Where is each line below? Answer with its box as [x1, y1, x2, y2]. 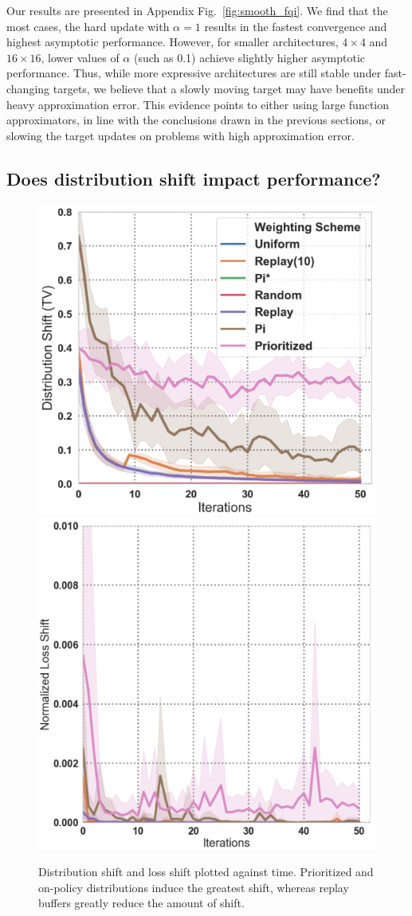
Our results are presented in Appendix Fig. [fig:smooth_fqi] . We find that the [6, 2, 388, 18]
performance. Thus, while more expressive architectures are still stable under [6, 65, 382, 81]
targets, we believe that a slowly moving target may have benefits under [53, 80, 406, 96]
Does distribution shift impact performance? [6, 166, 381, 190]
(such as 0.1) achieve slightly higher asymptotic [133, 49, 366, 65]
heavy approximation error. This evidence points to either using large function [6, 96, 390, 112]
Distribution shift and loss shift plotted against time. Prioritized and [38, 863, 374, 880]
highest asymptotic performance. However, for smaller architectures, [6, 33, 339, 50]
